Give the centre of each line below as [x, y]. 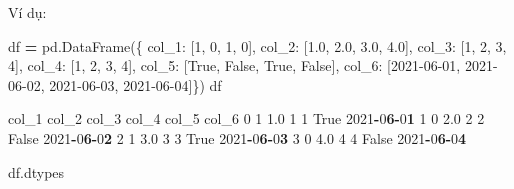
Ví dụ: [27, 12]
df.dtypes [36, 171]
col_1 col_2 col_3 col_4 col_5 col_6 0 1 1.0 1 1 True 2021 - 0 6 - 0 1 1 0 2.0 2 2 [246, 118]
